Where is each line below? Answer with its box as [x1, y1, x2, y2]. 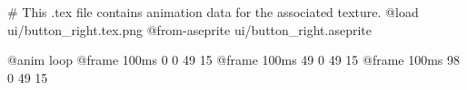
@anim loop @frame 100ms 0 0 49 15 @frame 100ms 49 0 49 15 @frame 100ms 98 [7, 50, 461, 69]
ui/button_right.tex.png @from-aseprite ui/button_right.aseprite [7, 20, 373, 39]
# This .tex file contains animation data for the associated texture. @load [7, 3, 419, 21]
